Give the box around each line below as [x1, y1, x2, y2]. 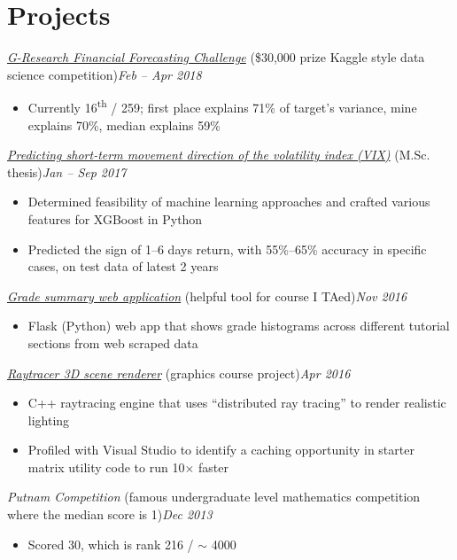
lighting [27, 410, 70, 429]
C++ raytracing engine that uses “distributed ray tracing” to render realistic [27, 393, 446, 412]
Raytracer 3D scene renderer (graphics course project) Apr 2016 [7, 363, 351, 382]
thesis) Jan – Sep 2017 [7, 162, 127, 181]
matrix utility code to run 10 [27, 457, 185, 476]
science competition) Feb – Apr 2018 [7, 65, 202, 83]
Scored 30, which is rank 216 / [27, 534, 194, 553]
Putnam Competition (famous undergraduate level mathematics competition [7, 487, 421, 506]
